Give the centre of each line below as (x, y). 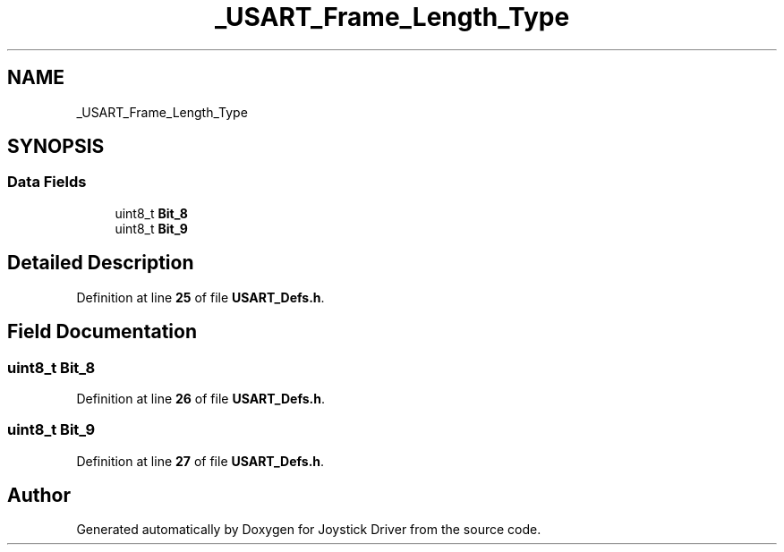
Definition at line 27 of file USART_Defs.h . (200, 461)
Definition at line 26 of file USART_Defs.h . (201, 398)
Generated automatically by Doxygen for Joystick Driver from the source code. (309, 530)
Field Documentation (102, 332)
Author (39, 496)
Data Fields (47, 182)
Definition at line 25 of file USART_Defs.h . (200, 297)
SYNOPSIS (56, 147)
